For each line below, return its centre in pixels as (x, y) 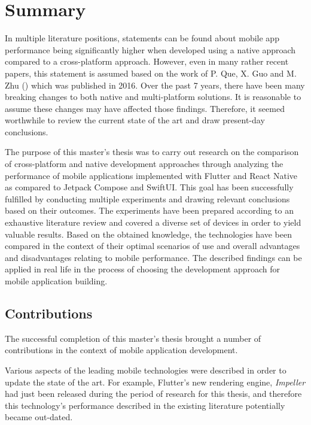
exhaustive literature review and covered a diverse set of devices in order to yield (153, 222)
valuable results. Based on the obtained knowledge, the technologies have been (149, 234)
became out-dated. (39, 417)
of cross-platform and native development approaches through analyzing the (144, 164)
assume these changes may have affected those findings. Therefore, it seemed (145, 108)
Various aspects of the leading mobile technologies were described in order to (146, 370)
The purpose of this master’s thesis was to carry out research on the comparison (152, 152)
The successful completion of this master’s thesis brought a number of (133, 338)
